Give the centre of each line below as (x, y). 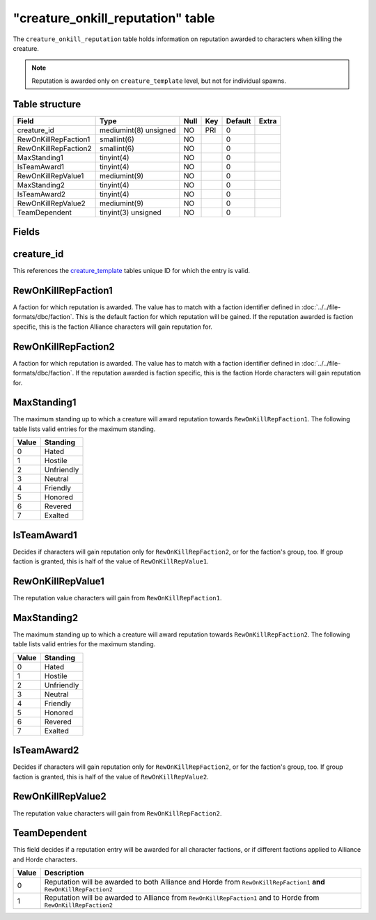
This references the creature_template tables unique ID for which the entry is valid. (132, 271)
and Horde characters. (45, 859)
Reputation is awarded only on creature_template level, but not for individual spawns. (159, 81)
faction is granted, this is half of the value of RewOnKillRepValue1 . (111, 561)
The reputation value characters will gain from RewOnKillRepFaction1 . (117, 598)
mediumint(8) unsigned (138, 130)
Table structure (47, 104)
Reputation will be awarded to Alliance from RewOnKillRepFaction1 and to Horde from (182, 898)
